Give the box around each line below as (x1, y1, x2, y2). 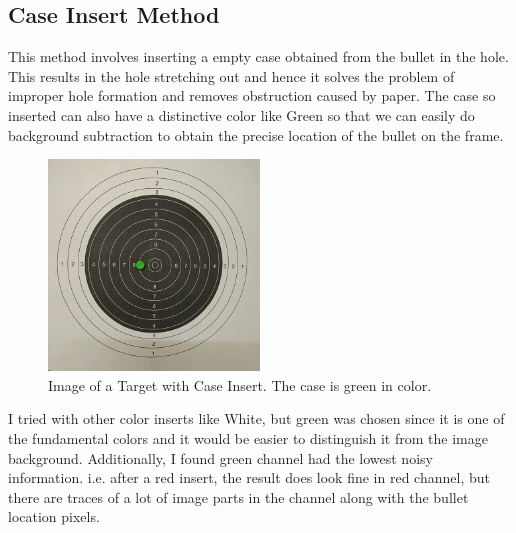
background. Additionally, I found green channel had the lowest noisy (8, 447, 433, 468)
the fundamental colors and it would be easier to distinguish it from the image (8, 427, 488, 448)
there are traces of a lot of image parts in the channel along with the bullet (8, 486, 469, 507)
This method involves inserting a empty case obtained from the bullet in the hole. (8, 46, 509, 67)
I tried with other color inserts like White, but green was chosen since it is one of (8, 408, 505, 429)
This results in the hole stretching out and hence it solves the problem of (8, 65, 455, 86)
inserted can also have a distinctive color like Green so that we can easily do (8, 104, 475, 125)
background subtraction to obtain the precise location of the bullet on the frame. (8, 124, 504, 145)
